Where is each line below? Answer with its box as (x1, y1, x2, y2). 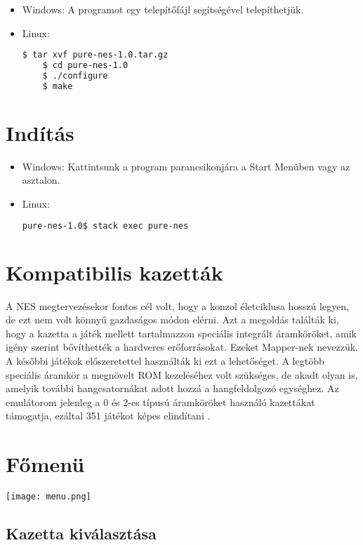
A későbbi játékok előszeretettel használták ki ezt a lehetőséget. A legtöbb (6, 353, 324, 368)
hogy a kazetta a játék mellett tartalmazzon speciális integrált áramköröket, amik (6, 325, 357, 340)
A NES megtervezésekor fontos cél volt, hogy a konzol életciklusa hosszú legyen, (6, 298, 350, 313)
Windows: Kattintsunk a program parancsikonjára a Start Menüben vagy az (22, 159, 350, 173)
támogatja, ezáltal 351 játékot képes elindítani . (6, 408, 211, 423)
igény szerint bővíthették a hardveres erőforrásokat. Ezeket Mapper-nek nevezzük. (6, 339, 358, 354)
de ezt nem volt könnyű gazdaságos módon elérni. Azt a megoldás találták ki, (6, 312, 339, 327)
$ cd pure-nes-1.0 (42, 60, 128, 71)
